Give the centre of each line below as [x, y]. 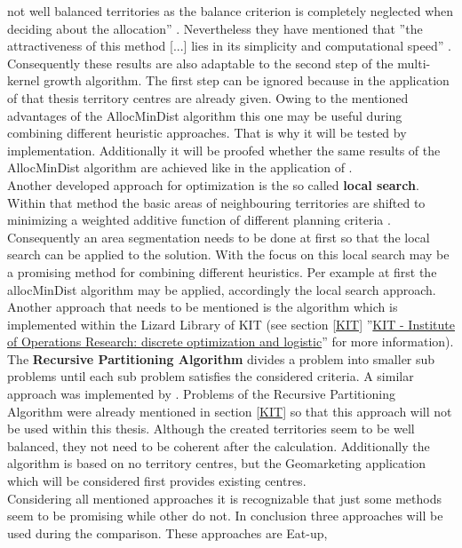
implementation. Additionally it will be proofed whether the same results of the [224, 150]
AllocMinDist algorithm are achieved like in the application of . [180, 167]
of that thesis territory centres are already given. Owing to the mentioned [208, 97]
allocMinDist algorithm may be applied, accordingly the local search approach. [222, 289]
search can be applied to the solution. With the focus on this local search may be [228, 254]
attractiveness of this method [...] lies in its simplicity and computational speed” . [229, 46]
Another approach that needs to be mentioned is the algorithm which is [203, 307]
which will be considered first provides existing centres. [157, 481]
